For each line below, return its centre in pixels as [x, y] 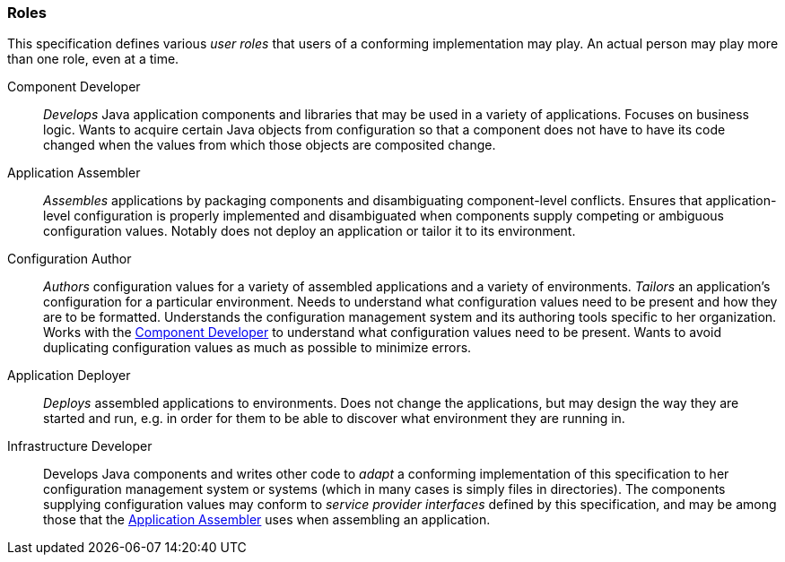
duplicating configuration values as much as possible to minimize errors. [257, 348]
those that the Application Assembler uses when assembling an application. [267, 520]
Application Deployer [69, 376]
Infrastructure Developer [80, 446]
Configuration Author [70, 259]
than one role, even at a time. [93, 59]
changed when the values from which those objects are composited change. [270, 145]
